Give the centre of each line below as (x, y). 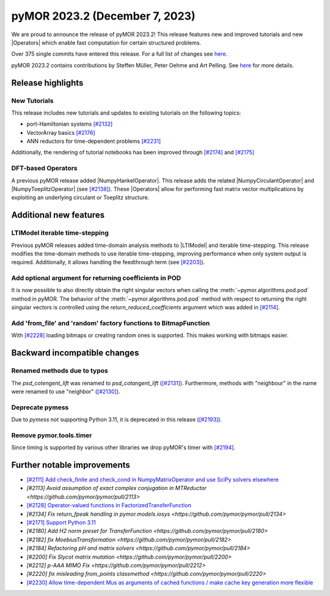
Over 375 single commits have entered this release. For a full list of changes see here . (119, 54)
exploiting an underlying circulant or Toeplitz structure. (80, 198)
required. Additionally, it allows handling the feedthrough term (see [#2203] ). (108, 262)
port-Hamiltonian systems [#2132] (70, 124)
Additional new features (58, 215)
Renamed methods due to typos (60, 371)
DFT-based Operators (44, 168)
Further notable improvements (71, 465)
